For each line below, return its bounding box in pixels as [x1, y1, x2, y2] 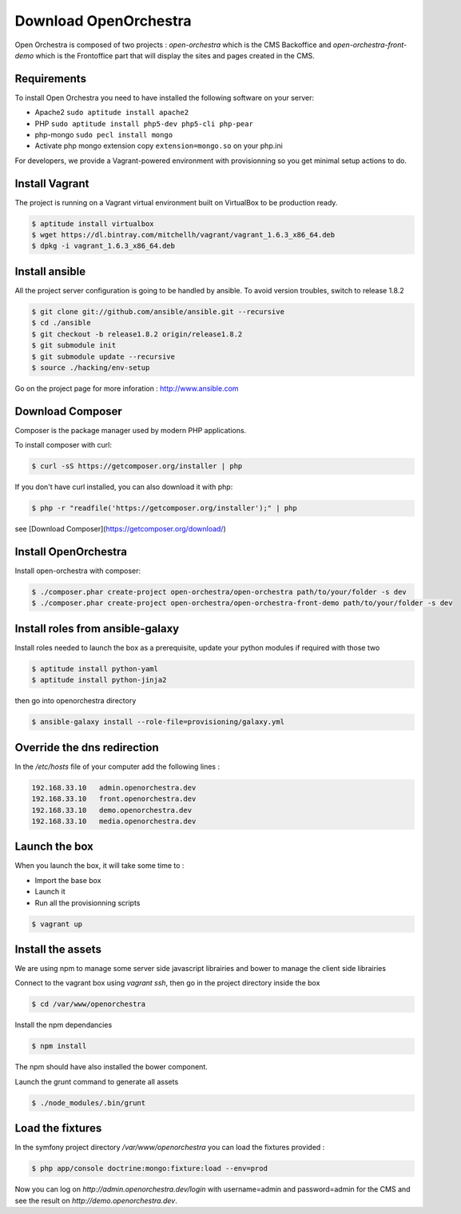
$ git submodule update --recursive [31, 352, 176, 361]
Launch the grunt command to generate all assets [14, 1077, 179, 1086]
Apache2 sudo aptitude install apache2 [34, 108, 189, 117]
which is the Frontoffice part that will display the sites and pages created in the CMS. [35, 50, 315, 60]
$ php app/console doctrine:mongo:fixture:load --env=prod [31, 1164, 268, 1173]
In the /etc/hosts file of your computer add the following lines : [14, 762, 220, 771]
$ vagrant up [31, 919, 83, 929]
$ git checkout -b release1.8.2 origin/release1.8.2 [31, 329, 243, 339]
